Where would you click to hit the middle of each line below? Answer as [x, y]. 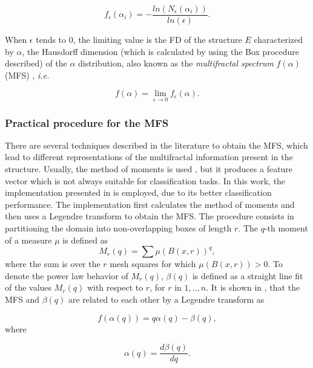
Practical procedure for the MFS [87, 122]
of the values [28, 287]
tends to [51, 40]
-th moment [286, 228]
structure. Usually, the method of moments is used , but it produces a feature [149, 169]
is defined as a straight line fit [248, 275]
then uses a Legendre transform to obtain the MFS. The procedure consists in [150, 216]
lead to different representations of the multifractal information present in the [149, 157]
